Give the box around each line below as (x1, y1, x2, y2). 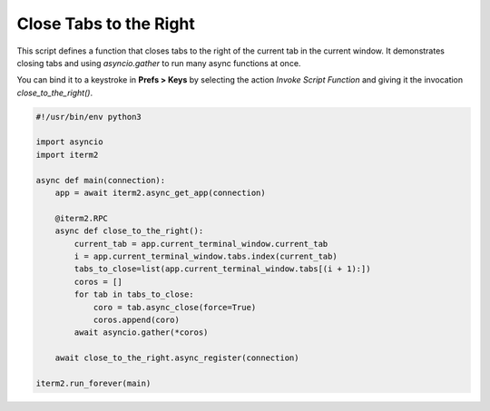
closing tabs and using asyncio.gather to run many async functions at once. (16, 57, 301, 68)
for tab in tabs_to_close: (73, 289, 194, 299)
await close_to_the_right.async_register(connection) (54, 353, 299, 363)
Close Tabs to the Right (16, 14, 195, 34)
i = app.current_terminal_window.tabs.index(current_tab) (73, 251, 338, 261)
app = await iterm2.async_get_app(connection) (54, 188, 267, 199)
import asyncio (35, 137, 103, 147)
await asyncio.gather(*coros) (73, 328, 209, 338)
